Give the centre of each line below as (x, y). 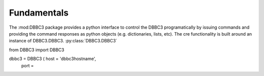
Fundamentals (39, 13)
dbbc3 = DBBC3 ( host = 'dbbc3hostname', (53, 59)
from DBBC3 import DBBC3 (37, 50)
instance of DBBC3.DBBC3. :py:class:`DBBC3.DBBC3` (63, 41)
